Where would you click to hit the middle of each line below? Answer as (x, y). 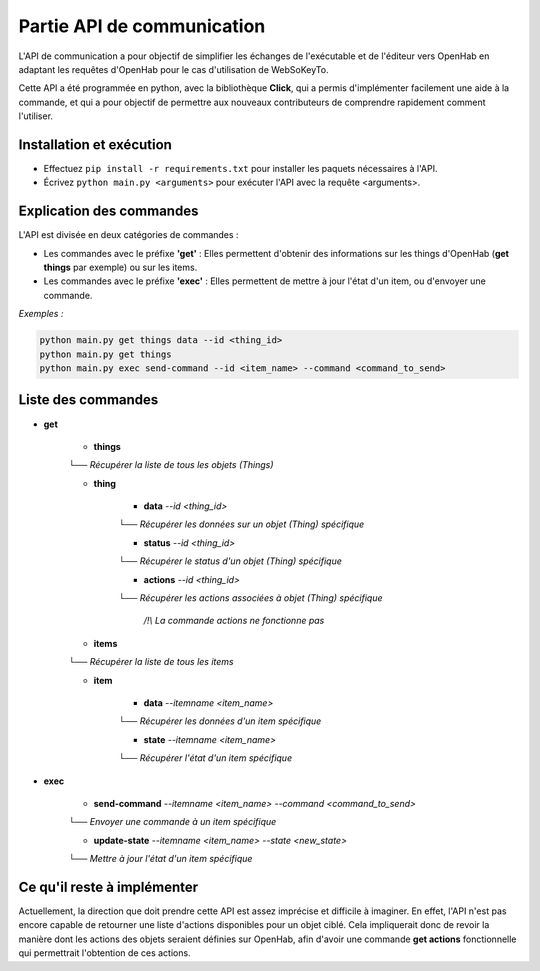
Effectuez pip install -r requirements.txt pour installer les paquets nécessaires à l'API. (240, 169)
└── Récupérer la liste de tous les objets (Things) (171, 465)
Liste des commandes (88, 400)
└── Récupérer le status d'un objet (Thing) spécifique (230, 561)
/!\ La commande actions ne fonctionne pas (234, 621)
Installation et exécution (95, 144)
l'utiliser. (36, 116)
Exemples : (41, 314)
